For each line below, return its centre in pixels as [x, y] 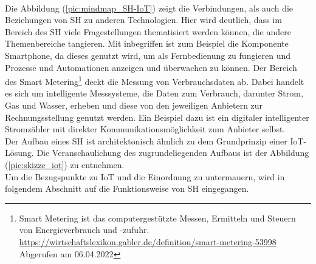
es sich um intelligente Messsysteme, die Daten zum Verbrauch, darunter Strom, [154, 93]
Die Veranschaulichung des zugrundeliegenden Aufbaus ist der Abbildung [173, 153]
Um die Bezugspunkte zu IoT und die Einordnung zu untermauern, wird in [145, 176]
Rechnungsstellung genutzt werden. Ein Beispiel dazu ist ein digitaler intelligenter [157, 117]
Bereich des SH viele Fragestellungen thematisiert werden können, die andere [148, 31]
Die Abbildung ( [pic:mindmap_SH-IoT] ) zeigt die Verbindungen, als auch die [149, 8]
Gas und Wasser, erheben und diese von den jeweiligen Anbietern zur [134, 105]
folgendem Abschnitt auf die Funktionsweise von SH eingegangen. [127, 188]
